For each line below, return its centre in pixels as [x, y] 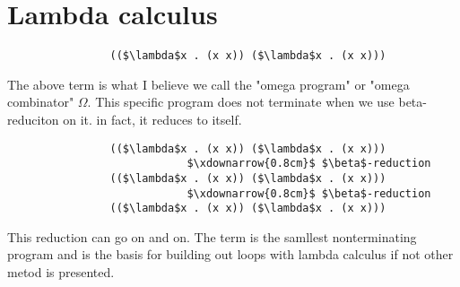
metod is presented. [61, 272]
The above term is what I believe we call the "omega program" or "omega [208, 84]
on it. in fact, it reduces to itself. [152, 119]
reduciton [33, 119]
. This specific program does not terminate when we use [241, 102]
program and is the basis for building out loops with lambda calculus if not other [230, 254]
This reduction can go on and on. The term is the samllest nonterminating [212, 236]
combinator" [41, 102]
